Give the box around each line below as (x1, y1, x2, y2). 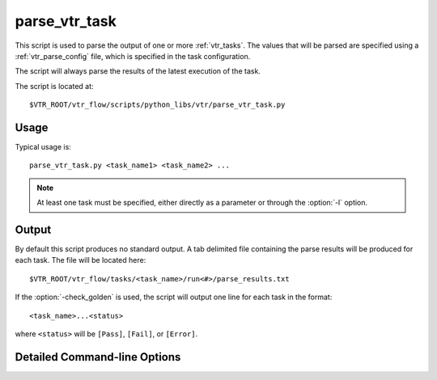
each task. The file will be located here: (15, 255, 146, 265)
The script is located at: (15, 81, 94, 91)
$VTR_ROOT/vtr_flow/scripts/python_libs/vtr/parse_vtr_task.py (29, 100, 286, 109)
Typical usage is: (15, 142, 72, 152)
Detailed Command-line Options (15, 350, 181, 364)
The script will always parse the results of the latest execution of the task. (15, 66, 261, 76)
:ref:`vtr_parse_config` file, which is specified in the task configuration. (15, 51, 251, 61)
